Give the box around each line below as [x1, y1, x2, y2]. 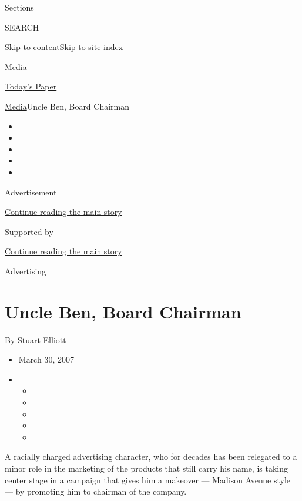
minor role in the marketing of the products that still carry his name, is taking [5, 462, 288, 474]
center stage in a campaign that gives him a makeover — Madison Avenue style [5, 473, 291, 486]
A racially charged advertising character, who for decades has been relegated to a [5, 450, 297, 463]
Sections [5, 1, 34, 13]
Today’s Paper [5, 80, 57, 92]
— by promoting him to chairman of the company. [5, 485, 187, 497]
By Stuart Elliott [5, 333, 66, 346]
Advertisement [5, 185, 57, 198]
